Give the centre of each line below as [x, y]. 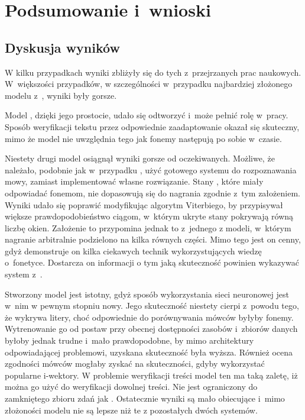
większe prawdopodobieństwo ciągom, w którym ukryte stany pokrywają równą [149, 216]
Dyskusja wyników [62, 47]
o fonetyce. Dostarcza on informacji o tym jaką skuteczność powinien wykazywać [152, 262]
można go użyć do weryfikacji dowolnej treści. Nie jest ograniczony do [131, 387]
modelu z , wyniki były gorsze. [61, 95]
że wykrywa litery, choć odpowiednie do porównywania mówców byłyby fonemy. [149, 317]
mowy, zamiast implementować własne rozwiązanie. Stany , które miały [134, 181]
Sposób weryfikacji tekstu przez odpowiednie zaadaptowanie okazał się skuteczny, [152, 126]
